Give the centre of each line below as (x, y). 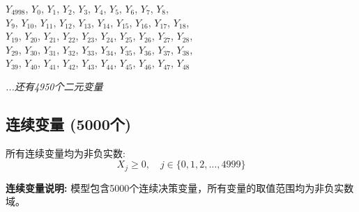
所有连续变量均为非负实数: (66, 153)
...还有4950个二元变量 (54, 86)
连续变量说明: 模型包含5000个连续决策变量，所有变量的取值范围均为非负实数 (180, 187)
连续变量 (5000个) (69, 123)
